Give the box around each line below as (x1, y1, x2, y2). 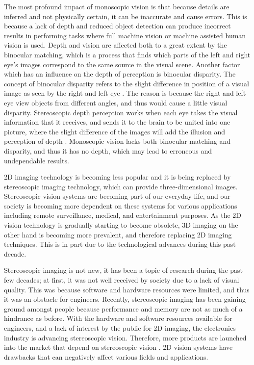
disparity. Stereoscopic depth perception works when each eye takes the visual (4, 107, 238, 117)
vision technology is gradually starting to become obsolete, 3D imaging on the (4, 220, 238, 230)
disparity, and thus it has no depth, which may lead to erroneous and (4, 145, 212, 156)
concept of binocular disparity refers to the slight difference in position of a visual (4, 78, 249, 88)
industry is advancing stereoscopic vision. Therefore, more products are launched (4, 332, 247, 342)
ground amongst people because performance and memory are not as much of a (4, 303, 243, 313)
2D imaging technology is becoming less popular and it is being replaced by (4, 172, 231, 182)
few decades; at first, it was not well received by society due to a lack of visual (4, 275, 239, 285)
